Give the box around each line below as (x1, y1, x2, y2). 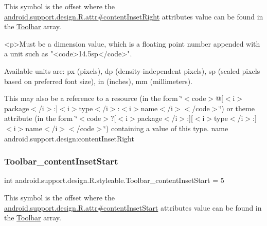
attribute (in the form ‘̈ (4, 113, 78, 124)
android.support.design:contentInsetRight (4, 133, 134, 143)
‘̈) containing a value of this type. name (104, 122, 228, 133)
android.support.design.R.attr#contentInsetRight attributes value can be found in (4, 11, 263, 22)
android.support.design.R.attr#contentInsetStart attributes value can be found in (4, 202, 262, 213)
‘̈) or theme (219, 102, 255, 113)
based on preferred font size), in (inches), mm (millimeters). (4, 75, 193, 86)
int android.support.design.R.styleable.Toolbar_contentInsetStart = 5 (4, 175, 224, 186)
